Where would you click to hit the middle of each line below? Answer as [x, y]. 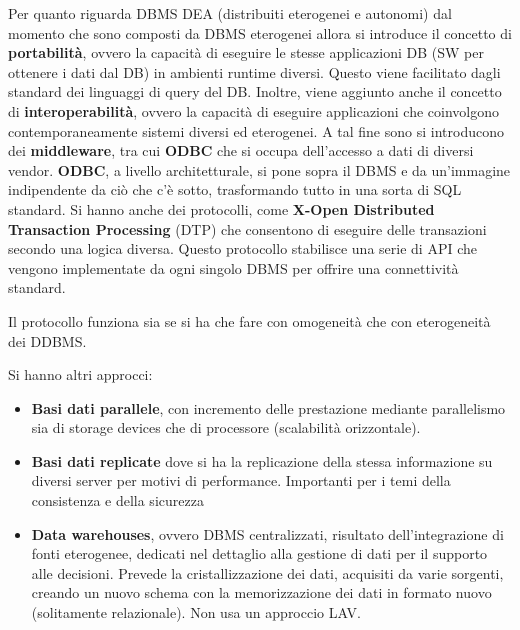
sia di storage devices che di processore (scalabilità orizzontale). [226, 427]
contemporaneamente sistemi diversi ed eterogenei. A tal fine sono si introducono [256, 130]
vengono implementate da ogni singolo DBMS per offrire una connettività [233, 267]
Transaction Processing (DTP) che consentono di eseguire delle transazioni [247, 228]
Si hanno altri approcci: [80, 374]
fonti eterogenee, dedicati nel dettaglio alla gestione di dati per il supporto [259, 553]
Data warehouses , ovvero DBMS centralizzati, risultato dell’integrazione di [267, 533]
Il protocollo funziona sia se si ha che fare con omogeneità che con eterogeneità [249, 320]
